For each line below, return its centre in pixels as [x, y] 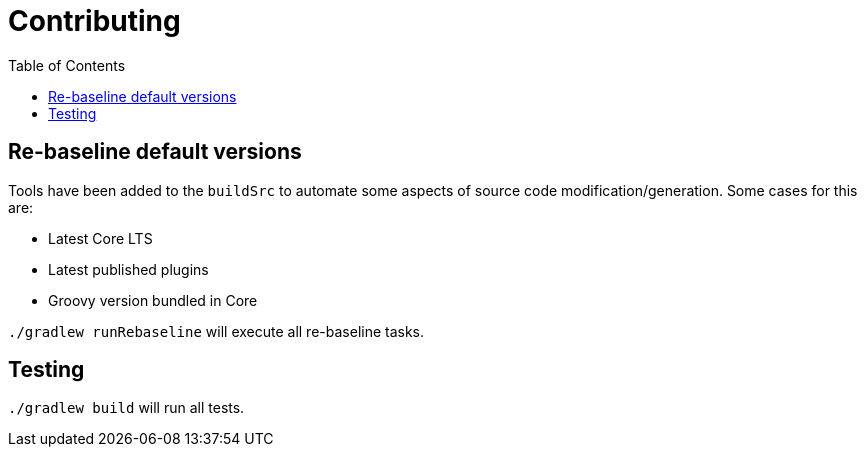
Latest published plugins [128, 269]
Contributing [94, 21]
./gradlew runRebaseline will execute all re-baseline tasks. [216, 331]
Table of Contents [67, 65]
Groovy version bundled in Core [153, 300]
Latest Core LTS [100, 238]
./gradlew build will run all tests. [126, 408]
